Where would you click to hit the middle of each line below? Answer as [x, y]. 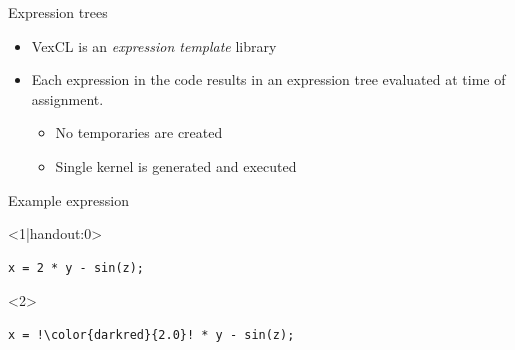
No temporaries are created [139, 132]
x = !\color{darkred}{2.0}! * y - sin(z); [151, 334]
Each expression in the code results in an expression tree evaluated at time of [268, 79]
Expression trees [58, 12]
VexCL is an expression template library [154, 45]
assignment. [67, 98]
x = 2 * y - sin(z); [76, 267]
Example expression [68, 199]
